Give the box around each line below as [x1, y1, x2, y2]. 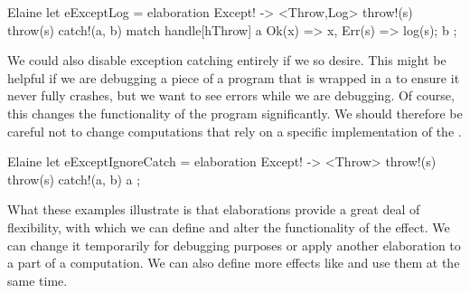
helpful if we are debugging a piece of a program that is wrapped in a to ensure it [7, 68, 460, 87]
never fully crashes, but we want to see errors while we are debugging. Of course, [7, 86, 455, 105]
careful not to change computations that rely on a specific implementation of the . [7, 121, 462, 140]
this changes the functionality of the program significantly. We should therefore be [7, 103, 463, 122]
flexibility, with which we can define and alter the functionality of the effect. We [7, 217, 450, 236]
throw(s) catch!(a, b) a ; [7, 169, 141, 188]
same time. [7, 270, 68, 289]
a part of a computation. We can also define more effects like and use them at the [7, 253, 460, 272]
